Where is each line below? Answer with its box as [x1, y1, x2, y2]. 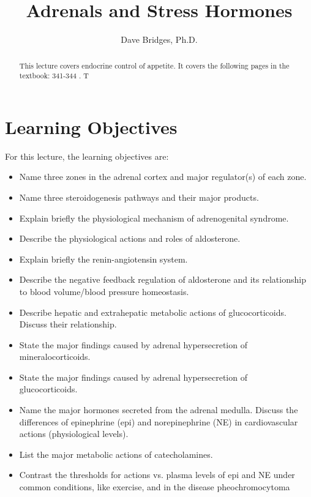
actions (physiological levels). [19, 427, 129, 440]
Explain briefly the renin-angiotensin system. [19, 252, 188, 265]
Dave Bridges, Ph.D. [121, 33, 198, 46]
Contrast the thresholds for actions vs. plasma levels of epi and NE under [19, 468, 295, 481]
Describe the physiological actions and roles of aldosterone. [19, 232, 241, 245]
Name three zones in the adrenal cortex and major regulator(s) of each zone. [19, 170, 307, 183]
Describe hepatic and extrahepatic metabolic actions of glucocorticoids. [19, 305, 287, 318]
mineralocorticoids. [19, 350, 91, 363]
